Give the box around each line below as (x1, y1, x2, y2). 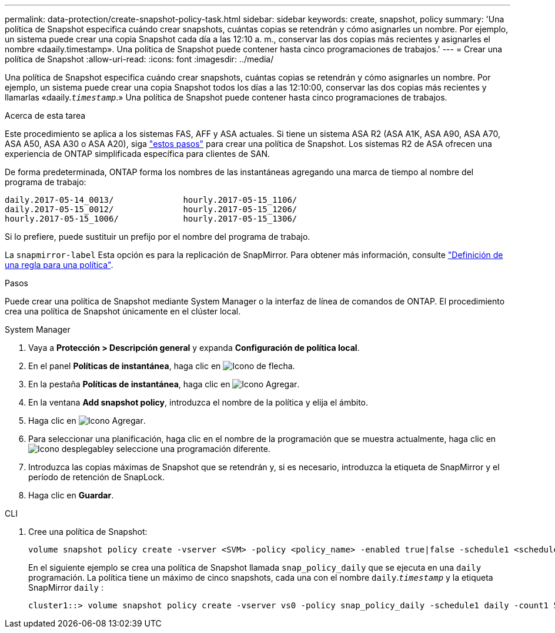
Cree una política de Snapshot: (28, 527, 148, 537)
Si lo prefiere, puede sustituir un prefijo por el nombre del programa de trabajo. (5, 232, 310, 242)
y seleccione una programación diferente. (109, 444, 270, 454)
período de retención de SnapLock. (28, 472, 165, 482)
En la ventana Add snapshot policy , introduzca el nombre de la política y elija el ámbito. (28, 397, 369, 407)
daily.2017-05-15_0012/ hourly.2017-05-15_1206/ (5, 205, 297, 214)
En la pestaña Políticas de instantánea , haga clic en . (28, 379, 300, 389)
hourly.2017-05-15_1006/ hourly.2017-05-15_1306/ (5, 214, 297, 223)
